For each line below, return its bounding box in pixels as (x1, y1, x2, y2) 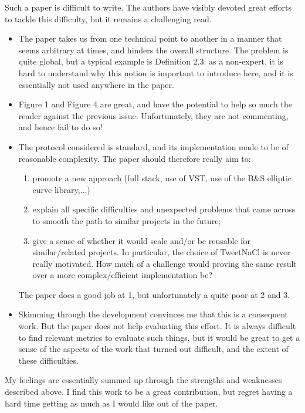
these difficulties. (18, 354, 79, 366)
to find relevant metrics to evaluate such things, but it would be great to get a (18, 331, 300, 343)
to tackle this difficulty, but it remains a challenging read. (5, 12, 212, 25)
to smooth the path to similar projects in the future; (32, 214, 221, 226)
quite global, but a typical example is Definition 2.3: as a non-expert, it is (18, 55, 284, 67)
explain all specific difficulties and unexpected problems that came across (32, 203, 296, 215)
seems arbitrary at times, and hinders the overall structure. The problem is (18, 43, 289, 56)
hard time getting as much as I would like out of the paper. (5, 397, 218, 409)
